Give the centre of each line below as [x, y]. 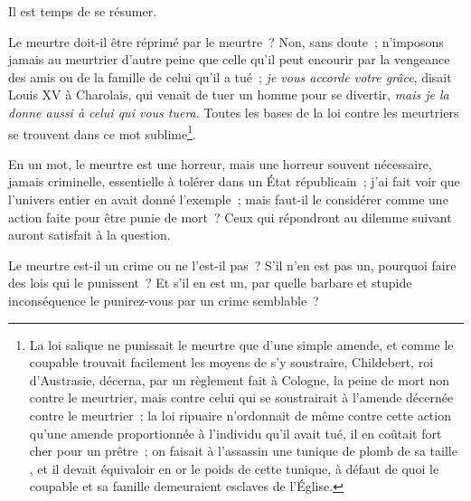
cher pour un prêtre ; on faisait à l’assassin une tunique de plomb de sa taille [243, 451]
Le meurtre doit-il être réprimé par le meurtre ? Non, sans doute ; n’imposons [226, 41]
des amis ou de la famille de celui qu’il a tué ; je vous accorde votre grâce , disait [230, 76]
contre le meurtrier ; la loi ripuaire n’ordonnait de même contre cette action [240, 415]
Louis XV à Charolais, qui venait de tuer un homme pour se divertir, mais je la [229, 95]
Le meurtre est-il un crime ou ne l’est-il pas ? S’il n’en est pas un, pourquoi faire [232, 265]
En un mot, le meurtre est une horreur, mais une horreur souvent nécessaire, [220, 163]
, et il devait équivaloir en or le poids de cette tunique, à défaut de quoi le [234, 468]
